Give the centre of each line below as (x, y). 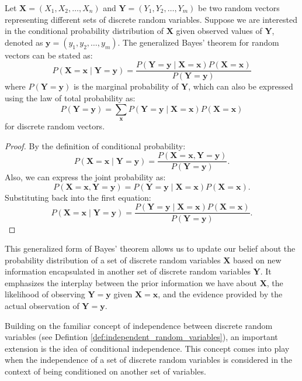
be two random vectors (239, 8)
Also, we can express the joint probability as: (85, 177)
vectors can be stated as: (49, 55)
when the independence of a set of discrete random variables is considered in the (149, 360)
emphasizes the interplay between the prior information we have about (131, 282)
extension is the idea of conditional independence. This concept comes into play (147, 348)
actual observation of (42, 306)
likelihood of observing (45, 294)
